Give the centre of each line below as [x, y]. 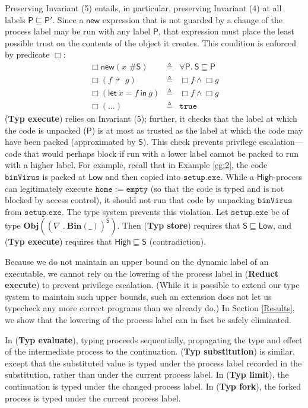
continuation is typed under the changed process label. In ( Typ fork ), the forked [153, 386]
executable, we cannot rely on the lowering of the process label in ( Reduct [142, 273]
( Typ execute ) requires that [58, 241]
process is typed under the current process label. [93, 398]
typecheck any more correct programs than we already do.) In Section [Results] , [150, 308]
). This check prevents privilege [200, 142]
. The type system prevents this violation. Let [145, 211]
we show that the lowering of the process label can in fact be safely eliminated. [148, 320]
